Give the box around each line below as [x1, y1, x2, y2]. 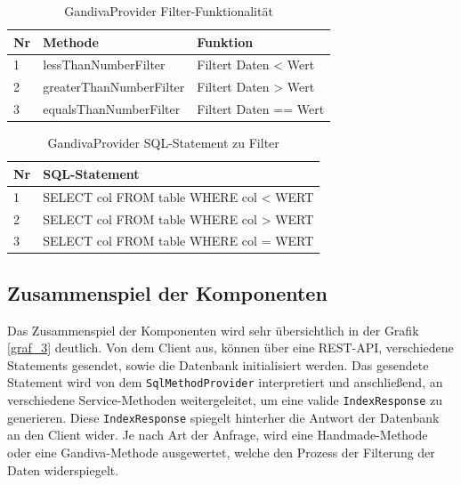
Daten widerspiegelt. [7, 460, 119, 479]
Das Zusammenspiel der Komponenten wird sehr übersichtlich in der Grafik [7, 320, 419, 339]
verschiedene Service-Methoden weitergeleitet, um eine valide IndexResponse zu [7, 391, 443, 409]
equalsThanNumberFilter [43, 100, 181, 118]
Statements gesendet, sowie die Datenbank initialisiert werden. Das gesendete [7, 355, 429, 374]
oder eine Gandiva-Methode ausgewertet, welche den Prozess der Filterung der [7, 442, 435, 461]
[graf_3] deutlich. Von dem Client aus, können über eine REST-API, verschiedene [7, 338, 454, 357]
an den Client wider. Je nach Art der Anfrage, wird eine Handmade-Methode [7, 425, 428, 444]
